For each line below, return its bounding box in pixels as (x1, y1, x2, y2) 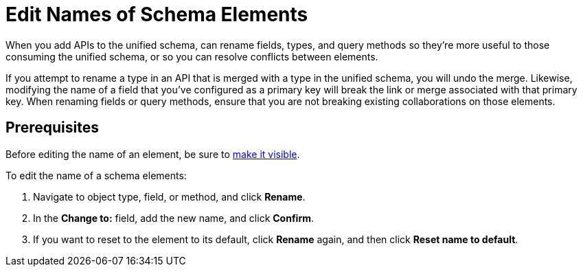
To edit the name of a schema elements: (5, 169, 187, 181)
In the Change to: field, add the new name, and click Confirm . (33, 212, 315, 224)
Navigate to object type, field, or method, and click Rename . (33, 190, 306, 203)
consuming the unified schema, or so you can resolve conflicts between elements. (5, 50, 378, 63)
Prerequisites (5, 119, 99, 137)
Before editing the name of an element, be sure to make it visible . (5, 148, 300, 160)
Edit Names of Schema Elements (5, 3, 308, 26)
